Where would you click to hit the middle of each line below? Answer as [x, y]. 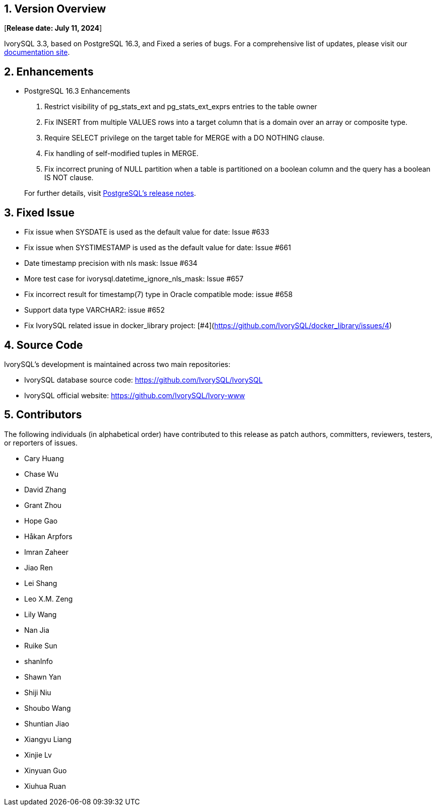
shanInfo [39, 661]
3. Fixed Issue [39, 212]
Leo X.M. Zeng [49, 599]
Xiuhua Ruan [45, 786]
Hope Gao [41, 521]
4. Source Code [44, 345]
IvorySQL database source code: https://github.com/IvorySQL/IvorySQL [143, 380]
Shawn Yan [43, 677]
